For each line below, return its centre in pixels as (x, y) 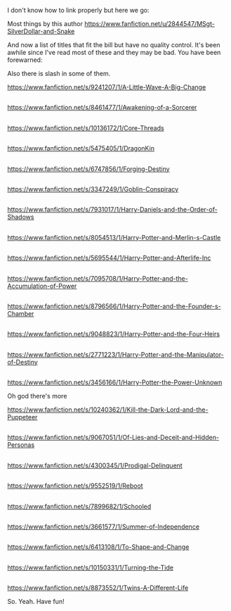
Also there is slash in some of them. (59, 74)
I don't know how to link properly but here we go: (78, 10)
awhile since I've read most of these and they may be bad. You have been (114, 52)
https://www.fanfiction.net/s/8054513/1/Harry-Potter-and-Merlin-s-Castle (114, 237)
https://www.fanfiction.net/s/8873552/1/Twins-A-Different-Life (98, 588)
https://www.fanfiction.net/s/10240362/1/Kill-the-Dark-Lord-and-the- (108, 410)
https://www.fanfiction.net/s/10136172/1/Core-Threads (86, 128)
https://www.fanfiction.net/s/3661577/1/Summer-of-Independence (104, 527)
